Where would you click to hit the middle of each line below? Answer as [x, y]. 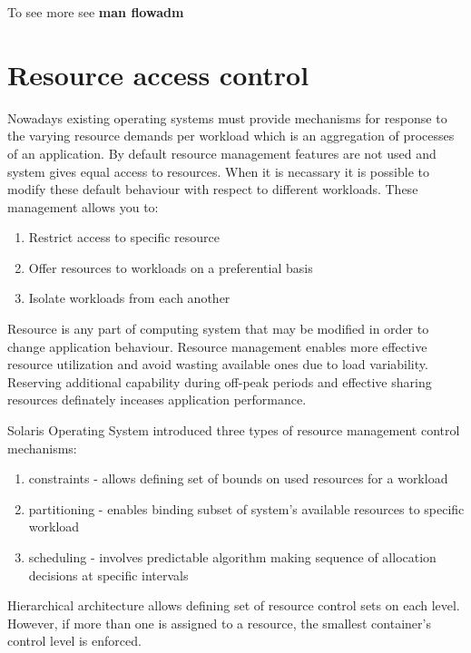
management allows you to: [83, 206]
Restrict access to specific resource [124, 237]
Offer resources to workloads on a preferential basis [171, 267]
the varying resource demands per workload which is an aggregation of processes [231, 136]
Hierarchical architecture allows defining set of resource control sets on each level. [234, 605]
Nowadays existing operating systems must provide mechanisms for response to [227, 117]
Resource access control [158, 74]
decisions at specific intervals [108, 575]
